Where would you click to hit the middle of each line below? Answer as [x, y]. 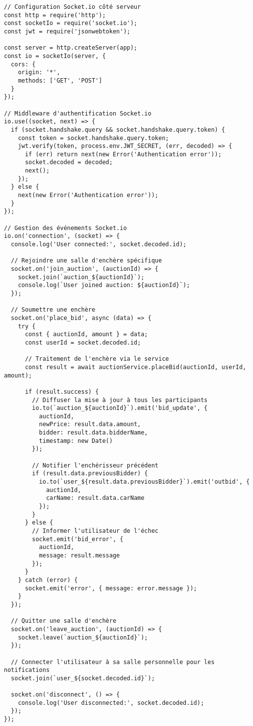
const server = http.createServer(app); [71, 48]
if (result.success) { [62, 392]
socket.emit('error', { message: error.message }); [111, 588]
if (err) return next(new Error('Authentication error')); [123, 154]
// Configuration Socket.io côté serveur [73, 7]
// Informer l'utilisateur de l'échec [95, 531]
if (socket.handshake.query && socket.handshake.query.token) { [118, 130]
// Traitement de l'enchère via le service [97, 359]
